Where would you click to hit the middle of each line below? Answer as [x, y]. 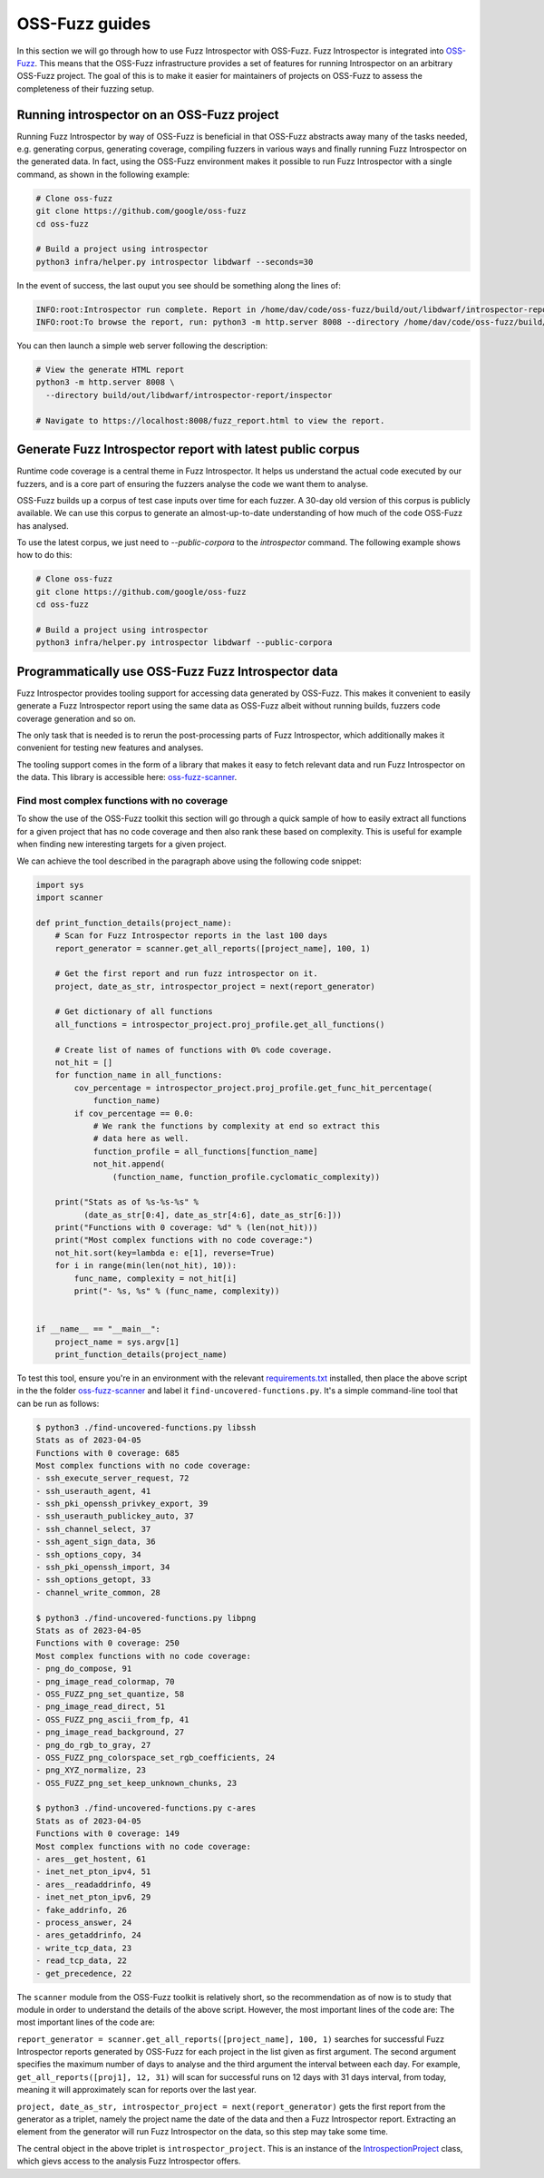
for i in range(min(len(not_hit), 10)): [146, 1266]
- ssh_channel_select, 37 [93, 1529]
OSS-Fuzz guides [84, 24]
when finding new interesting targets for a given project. [121, 845]
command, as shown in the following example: [103, 174]
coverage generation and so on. [76, 718]
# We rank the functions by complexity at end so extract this [237, 1126]
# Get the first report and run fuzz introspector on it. [186, 974]
